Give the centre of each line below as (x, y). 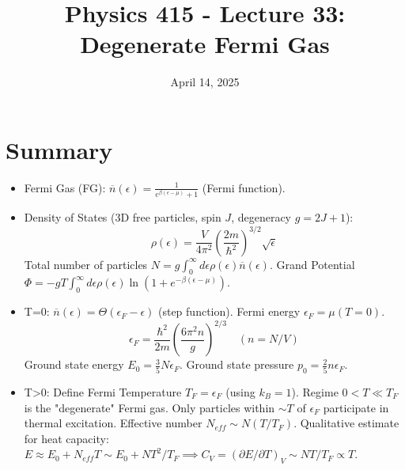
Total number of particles (86, 264)
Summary (59, 149)
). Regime (315, 392)
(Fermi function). (244, 187)
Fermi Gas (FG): (65, 187)
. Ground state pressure (237, 364)
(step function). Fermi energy (229, 311)
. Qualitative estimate (346, 423)
